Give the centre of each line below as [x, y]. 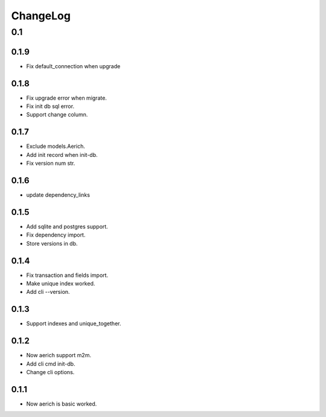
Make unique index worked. [61, 283]
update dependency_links [58, 195]
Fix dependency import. [56, 235]
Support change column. [57, 115]
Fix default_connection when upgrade [73, 66]
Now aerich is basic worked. [62, 404]
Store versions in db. [52, 243]
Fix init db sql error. [50, 106]
